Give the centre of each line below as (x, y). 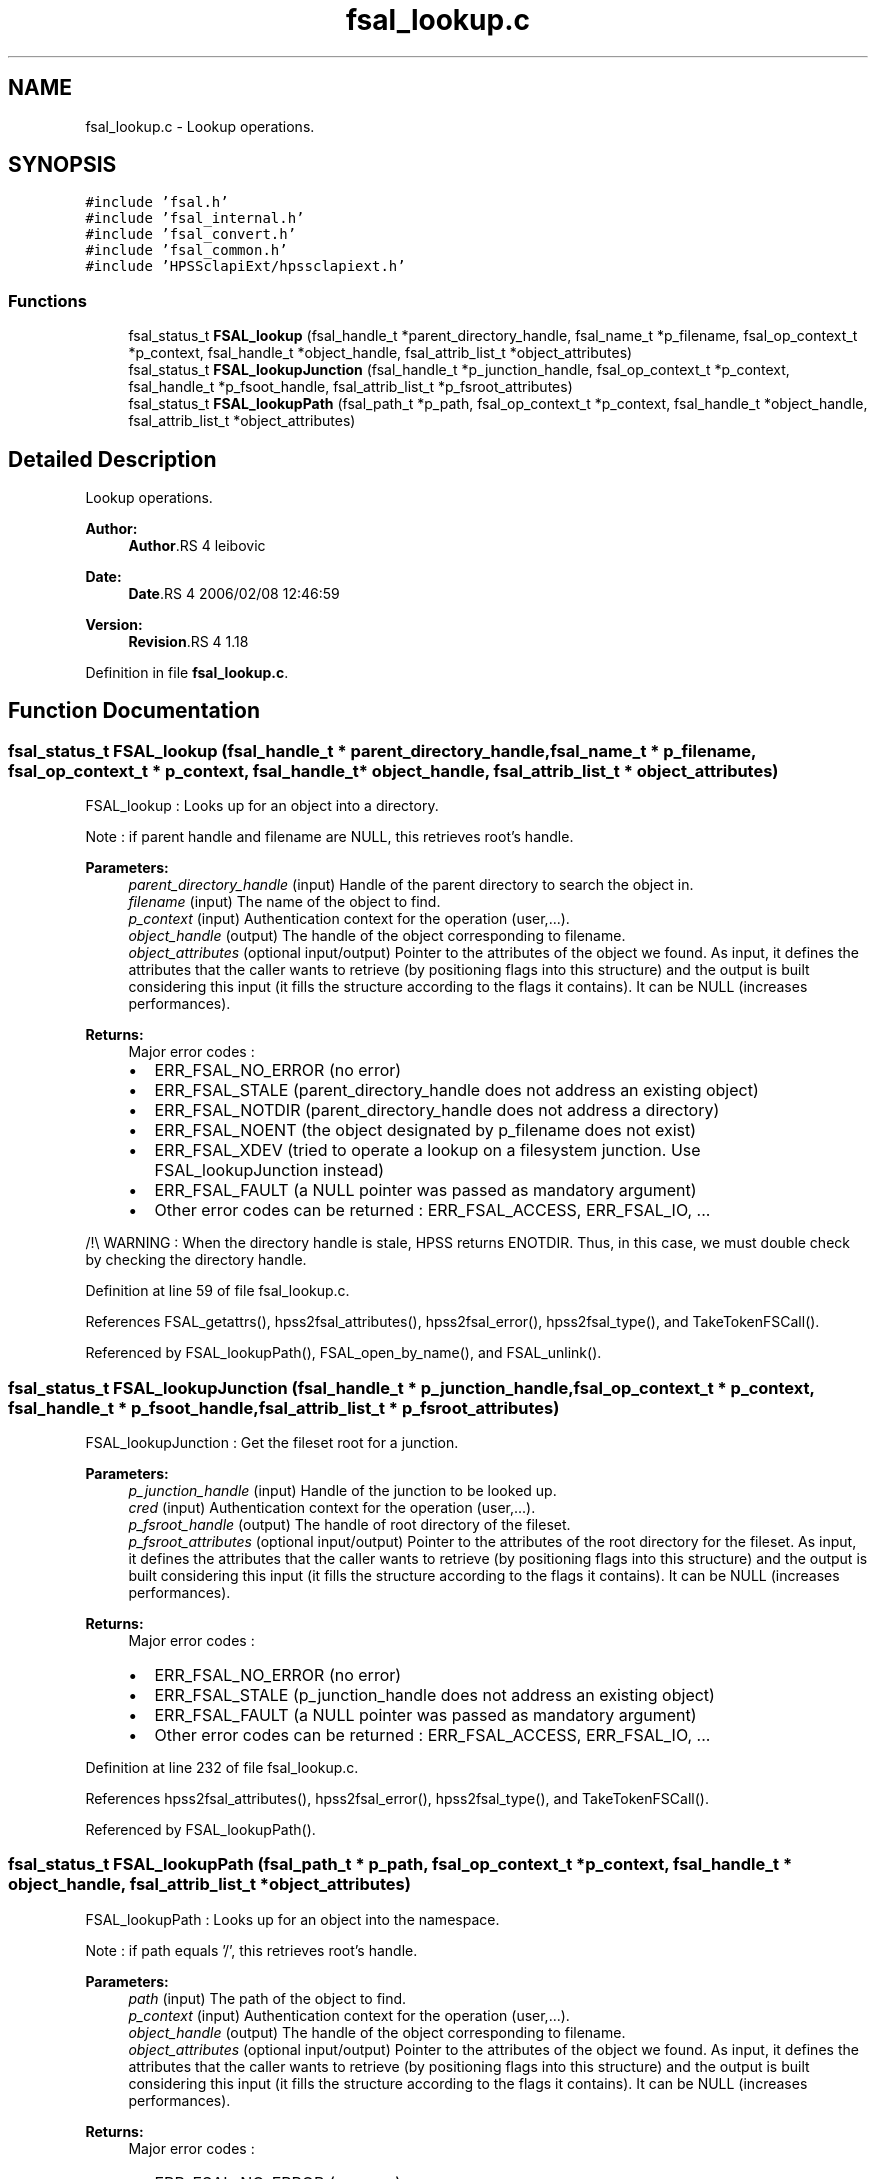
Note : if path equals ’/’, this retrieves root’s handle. (251, 1950)
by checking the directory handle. (196, 1260)
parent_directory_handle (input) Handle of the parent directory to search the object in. (411, 885)
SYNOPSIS (62, 165)
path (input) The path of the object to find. (267, 1998)
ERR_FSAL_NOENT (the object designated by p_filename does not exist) (425, 1130)
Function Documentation (134, 711)
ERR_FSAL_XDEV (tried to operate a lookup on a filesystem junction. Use (427, 1150)
